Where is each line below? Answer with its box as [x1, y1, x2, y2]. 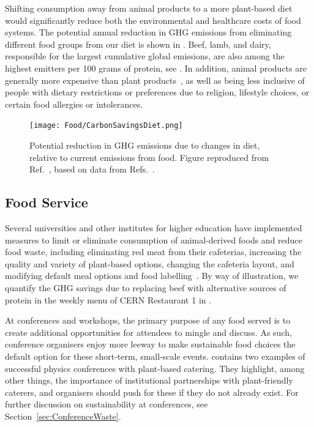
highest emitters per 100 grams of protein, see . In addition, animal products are [5, 61, 307, 74]
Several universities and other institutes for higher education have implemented [5, 221, 302, 234]
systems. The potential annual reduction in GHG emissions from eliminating [5, 26, 292, 39]
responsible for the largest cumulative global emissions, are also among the [5, 50, 285, 62]
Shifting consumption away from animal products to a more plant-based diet [5, 2, 293, 14]
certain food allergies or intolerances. [5, 97, 143, 110]
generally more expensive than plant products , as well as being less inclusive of [5, 73, 305, 86]
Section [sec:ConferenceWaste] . [5, 409, 121, 422]
